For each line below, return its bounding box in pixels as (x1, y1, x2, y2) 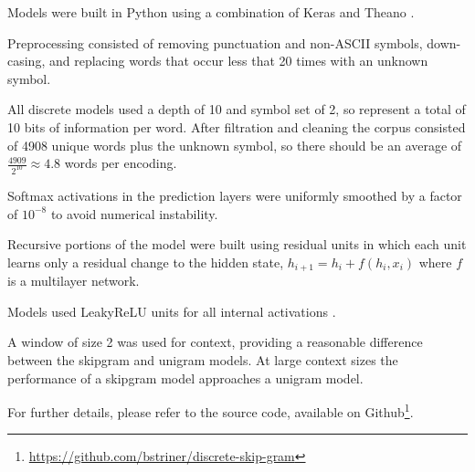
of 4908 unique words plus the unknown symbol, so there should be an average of (7, 135, 462, 154)
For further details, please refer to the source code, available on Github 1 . (7, 400, 414, 421)
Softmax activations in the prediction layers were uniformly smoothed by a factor (7, 186, 462, 205)
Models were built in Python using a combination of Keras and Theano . (7, 3, 415, 21)
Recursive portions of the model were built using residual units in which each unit (7, 235, 467, 254)
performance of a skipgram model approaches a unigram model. (7, 368, 364, 387)
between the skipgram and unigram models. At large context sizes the (7, 351, 398, 370)
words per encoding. (64, 153, 177, 173)
